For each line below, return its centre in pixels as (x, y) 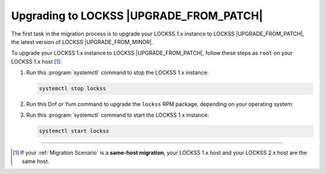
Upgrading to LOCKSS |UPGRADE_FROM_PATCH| (137, 16)
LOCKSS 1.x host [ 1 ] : (37, 61)
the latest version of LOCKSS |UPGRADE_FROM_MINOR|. (82, 42)
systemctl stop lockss (72, 89)
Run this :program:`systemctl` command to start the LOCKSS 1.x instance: (118, 115)
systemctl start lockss (74, 131)
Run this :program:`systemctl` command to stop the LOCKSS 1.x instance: (117, 73)
